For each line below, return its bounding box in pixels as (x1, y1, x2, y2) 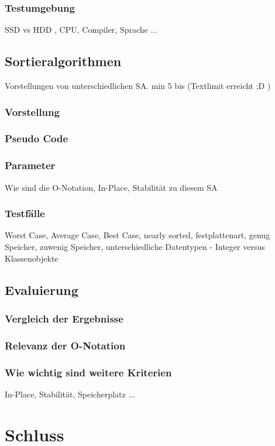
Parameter (5, 158, 56, 173)
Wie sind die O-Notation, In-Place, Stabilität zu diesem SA (5, 181, 218, 193)
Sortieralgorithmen (5, 52, 122, 70)
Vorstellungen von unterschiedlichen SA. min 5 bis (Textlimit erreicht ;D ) (5, 80, 271, 92)
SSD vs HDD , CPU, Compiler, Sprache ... (5, 23, 158, 36)
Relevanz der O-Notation (5, 338, 126, 352)
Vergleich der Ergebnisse (5, 311, 123, 325)
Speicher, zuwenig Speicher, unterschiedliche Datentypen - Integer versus (5, 240, 265, 252)
